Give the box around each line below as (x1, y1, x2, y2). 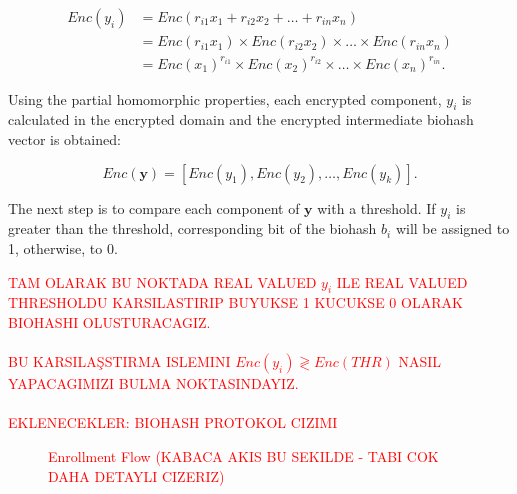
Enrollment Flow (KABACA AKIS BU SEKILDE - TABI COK (48, 445, 439, 466)
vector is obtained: (8, 128, 121, 149)
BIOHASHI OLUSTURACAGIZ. (8, 311, 211, 332)
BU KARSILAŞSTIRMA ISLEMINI (8, 351, 231, 372)
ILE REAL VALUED (336, 271, 468, 292)
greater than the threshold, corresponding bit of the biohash (8, 218, 377, 239)
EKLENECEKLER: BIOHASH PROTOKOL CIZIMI (8, 412, 338, 433)
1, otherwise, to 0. (8, 237, 118, 258)
